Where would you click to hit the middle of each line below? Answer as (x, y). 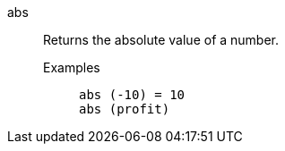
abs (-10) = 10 (132, 95)
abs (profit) (125, 109)
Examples (72, 67)
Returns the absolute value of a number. (161, 40)
